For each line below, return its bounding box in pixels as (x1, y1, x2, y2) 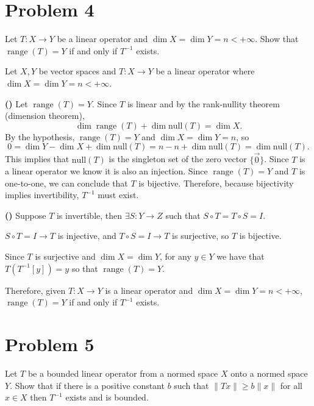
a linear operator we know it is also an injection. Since (5, 165, 208, 177)
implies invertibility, (5, 188, 79, 201)
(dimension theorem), (5, 109, 85, 122)
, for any (160, 250, 191, 263)
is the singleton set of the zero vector (109, 152, 247, 165)
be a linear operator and (57, 32, 148, 45)
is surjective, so (172, 229, 229, 242)
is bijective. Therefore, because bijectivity (138, 176, 294, 189)
